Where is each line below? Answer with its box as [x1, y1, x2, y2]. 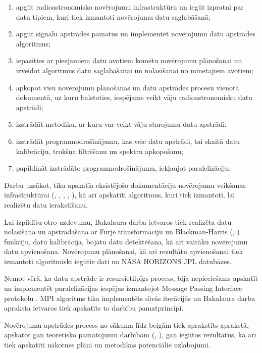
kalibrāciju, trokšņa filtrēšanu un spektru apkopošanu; [16, 145, 183, 156]
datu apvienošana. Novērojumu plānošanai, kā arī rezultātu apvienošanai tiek [4, 246, 243, 257]
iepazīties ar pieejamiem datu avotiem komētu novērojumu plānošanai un [16, 55, 242, 66]
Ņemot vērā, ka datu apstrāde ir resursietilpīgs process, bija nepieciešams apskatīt [4, 273, 258, 283]
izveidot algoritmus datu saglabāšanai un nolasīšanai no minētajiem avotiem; [16, 65, 254, 75]
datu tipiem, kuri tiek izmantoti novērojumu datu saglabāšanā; [16, 11, 211, 22]
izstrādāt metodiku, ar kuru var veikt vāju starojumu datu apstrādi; [16, 119, 227, 129]
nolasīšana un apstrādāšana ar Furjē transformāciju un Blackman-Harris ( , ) [4, 226, 240, 237]
